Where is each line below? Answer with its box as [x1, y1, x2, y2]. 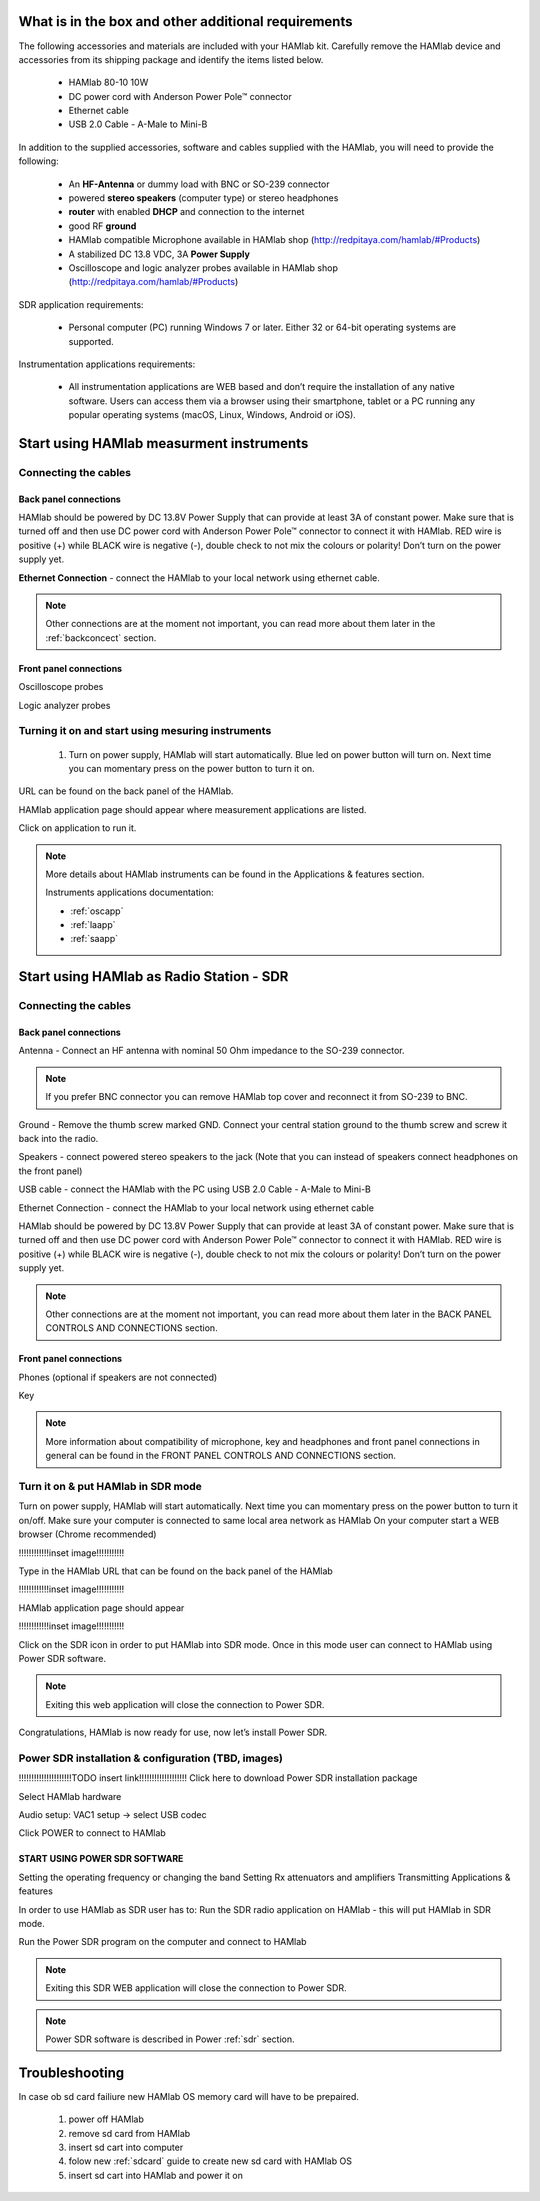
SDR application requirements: [18, 298, 144, 310]
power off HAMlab [68, 2113, 144, 2125]
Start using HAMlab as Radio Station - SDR [18, 968, 289, 985]
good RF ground [68, 220, 137, 232]
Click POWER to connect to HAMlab [18, 1827, 167, 1839]
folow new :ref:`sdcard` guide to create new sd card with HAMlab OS [68, 2155, 352, 2167]
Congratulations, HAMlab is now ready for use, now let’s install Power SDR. [18, 1726, 328, 1739]
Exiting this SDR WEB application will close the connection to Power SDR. [45, 1982, 347, 1994]
